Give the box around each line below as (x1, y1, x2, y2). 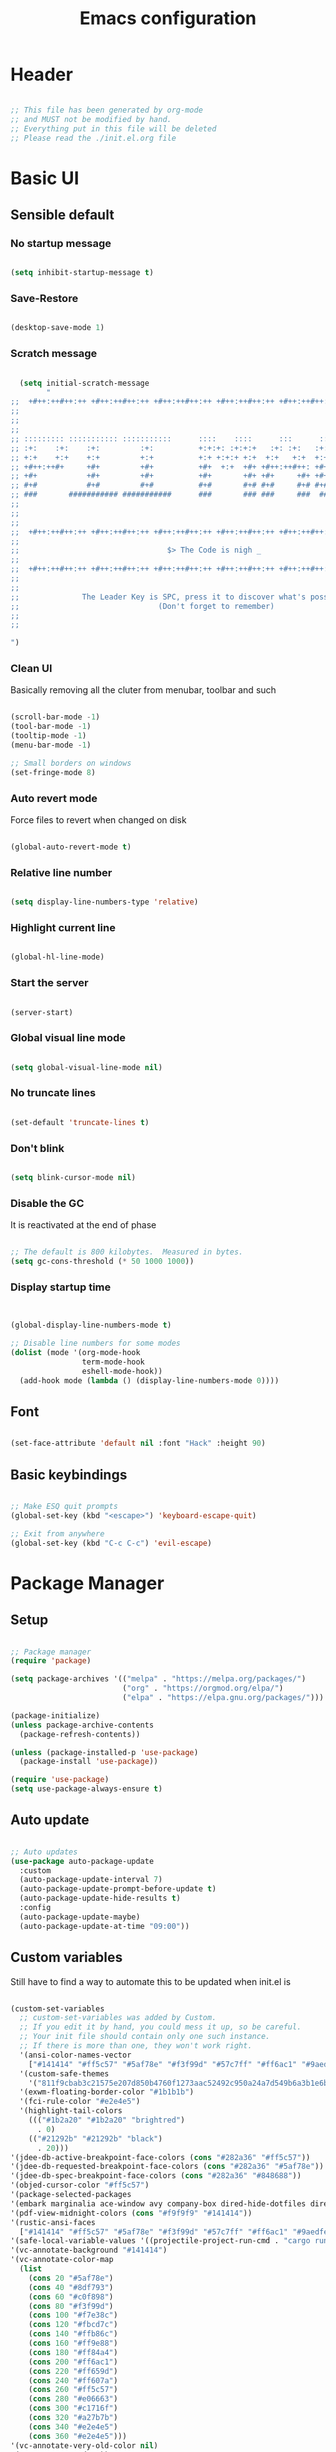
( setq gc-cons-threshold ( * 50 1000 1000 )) (10, 1257, 195, 1267)
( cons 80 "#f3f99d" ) (28, 2301, 114, 2311)
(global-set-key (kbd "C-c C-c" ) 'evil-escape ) (10, 1538, 213, 1548)
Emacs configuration (79, 7, 257, 30)
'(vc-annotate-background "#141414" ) (10, 2245, 168, 2256)
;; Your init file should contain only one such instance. (19, 2032, 271, 2042)
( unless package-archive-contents (10, 1720, 155, 1730)
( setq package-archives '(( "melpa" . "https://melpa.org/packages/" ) (10, 1674, 307, 1684)
